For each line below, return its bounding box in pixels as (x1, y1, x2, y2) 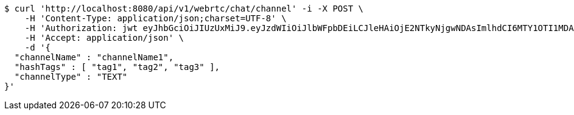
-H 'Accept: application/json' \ (24, 33, 184, 43)
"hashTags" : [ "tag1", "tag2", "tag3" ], (14, 62, 220, 72)
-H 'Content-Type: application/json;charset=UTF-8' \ (24, 13, 287, 23)
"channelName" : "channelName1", (14, 52, 174, 62)
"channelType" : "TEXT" (14, 72, 128, 82)
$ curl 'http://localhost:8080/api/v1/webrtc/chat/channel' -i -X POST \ (4, 4, 364, 13)
